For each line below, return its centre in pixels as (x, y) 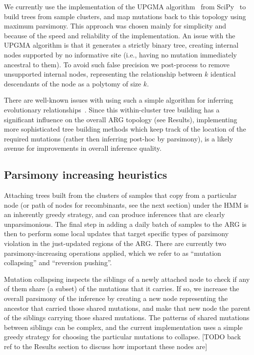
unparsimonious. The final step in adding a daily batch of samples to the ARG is (125, 224)
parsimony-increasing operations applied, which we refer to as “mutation (113, 253)
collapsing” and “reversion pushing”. (58, 262)
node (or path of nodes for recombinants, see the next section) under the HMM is (126, 205)
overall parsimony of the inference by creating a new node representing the (116, 298)
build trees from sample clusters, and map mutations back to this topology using (125, 16)
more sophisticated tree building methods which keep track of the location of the (125, 129)
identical (223, 74)
